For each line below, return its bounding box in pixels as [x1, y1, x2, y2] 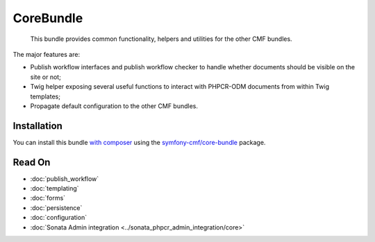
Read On [12, 156, 51, 168]
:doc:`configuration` [30, 214, 87, 222]
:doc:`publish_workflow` [30, 174, 99, 183]
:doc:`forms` [30, 194, 66, 202]
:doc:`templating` [30, 184, 79, 193]
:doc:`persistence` [30, 203, 83, 211]
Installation [12, 120, 62, 132]
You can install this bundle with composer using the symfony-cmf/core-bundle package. [12, 138, 266, 146]
